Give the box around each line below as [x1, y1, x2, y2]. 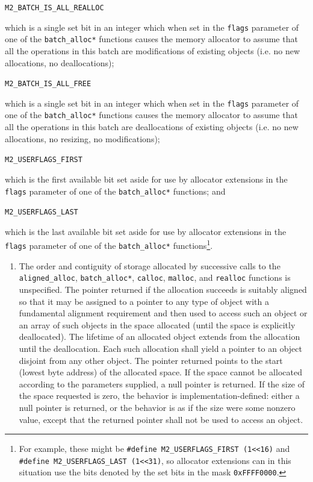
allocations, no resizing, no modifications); [5, 132, 160, 145]
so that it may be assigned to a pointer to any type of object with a [19, 295, 269, 307]
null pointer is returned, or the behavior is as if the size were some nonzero [19, 401, 296, 413]
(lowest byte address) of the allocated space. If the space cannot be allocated [19, 366, 302, 378]
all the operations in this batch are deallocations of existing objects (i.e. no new [5, 120, 299, 133]
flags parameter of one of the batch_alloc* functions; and [5, 184, 226, 197]
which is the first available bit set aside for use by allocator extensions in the [5, 172, 288, 185]
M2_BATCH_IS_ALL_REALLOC [5, 4, 104, 12]
